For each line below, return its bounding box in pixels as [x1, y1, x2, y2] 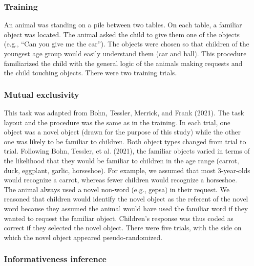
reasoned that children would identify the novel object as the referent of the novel [4, 194, 248, 204]
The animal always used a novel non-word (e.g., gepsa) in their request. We [4, 184, 230, 194]
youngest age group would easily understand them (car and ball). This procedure [4, 48, 247, 58]
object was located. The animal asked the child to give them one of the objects [4, 29, 240, 39]
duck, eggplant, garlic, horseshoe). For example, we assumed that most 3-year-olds [4, 165, 250, 175]
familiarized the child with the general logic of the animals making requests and [4, 58, 243, 68]
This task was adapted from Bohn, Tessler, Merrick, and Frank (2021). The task [4, 108, 244, 117]
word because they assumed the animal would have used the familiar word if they [4, 203, 248, 213]
